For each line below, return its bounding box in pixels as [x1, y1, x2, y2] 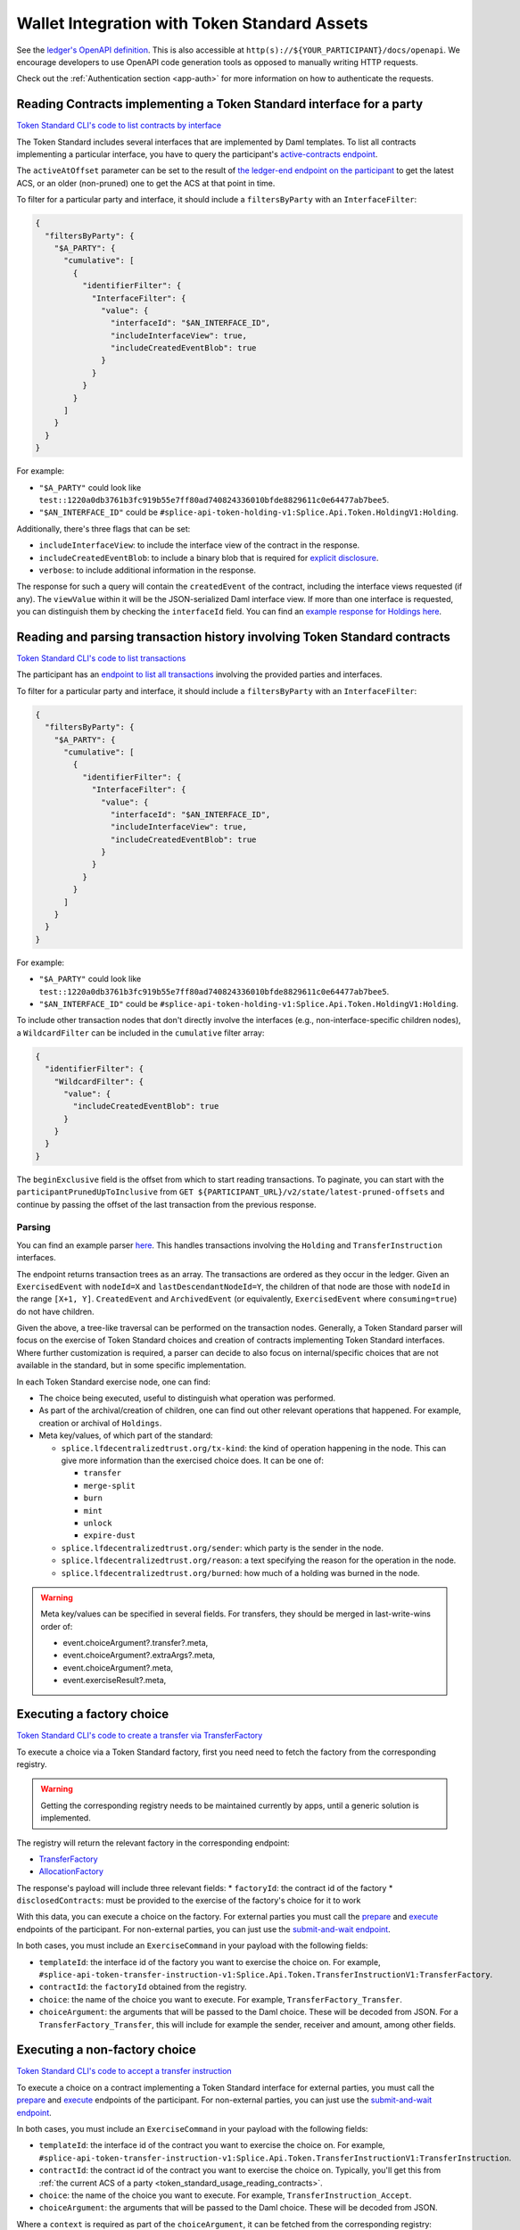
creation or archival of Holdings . [38, 1417, 162, 1428]
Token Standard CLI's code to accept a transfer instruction [16, 2066, 232, 2077]
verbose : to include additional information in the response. [38, 565, 256, 575]
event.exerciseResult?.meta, [62, 1675, 167, 1686]
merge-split [83, 1481, 136, 1491]
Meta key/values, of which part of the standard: [38, 1430, 213, 1441]
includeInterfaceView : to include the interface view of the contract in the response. [38, 540, 360, 550]
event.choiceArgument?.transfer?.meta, [62, 1638, 209, 1648]
